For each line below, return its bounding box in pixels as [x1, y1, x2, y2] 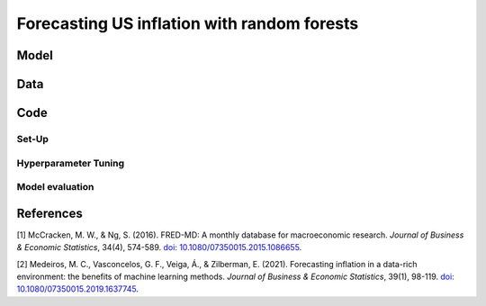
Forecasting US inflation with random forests [16, 13, 359, 33]
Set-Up [16, 132, 49, 145]
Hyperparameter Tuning [16, 157, 125, 169]
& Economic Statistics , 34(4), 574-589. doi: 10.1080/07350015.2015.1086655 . [16, 242, 302, 253]
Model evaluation [16, 181, 94, 193]
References [16, 205, 83, 220]
